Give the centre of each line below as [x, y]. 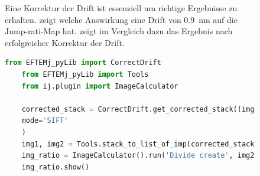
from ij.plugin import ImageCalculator [100, 86]
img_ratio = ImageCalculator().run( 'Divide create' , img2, [140, 156]
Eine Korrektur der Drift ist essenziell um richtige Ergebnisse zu [121, 8]
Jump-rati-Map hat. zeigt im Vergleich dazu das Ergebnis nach [119, 31]
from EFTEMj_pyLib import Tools [85, 74]
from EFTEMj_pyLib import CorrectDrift [83, 63]
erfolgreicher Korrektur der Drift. [65, 42]
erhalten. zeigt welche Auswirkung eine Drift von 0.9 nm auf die [121, 19]
